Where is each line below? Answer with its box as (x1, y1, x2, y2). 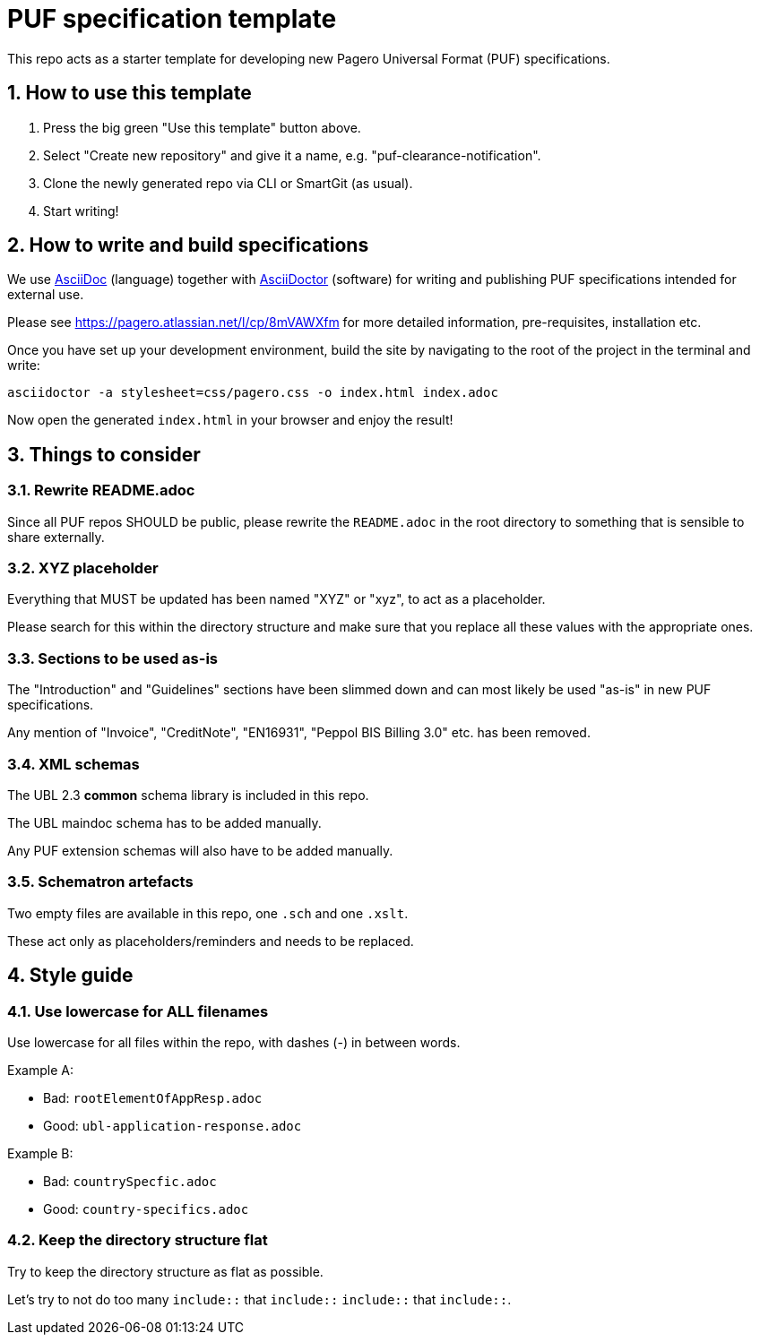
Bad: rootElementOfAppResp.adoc (43, 1089, 263, 1105)
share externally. (7, 529, 105, 545)
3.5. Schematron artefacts (7, 873, 194, 891)
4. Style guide (7, 964, 134, 987)
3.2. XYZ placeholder (7, 559, 159, 578)
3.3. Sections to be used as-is (7, 649, 218, 667)
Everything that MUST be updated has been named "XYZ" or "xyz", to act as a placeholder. (7, 591, 546, 607)
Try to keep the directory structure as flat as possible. (7, 1263, 324, 1279)
